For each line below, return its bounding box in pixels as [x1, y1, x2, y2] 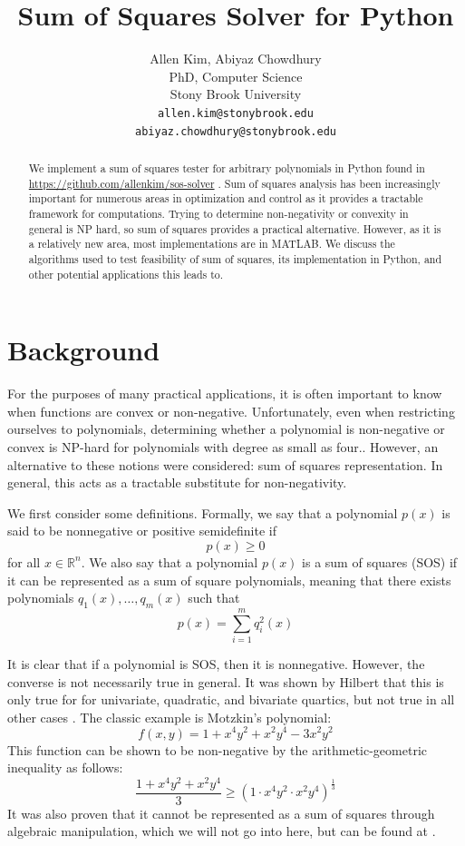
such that [188, 588, 240, 607]
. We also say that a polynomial [81, 552, 258, 571]
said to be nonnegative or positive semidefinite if [7, 521, 276, 540]
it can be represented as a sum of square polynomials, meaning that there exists [7, 570, 451, 589]
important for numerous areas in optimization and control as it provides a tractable [28, 191, 423, 206]
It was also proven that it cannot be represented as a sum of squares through [7, 803, 435, 822]
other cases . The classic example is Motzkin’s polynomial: [7, 707, 332, 726]
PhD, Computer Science [169, 66, 303, 85]
